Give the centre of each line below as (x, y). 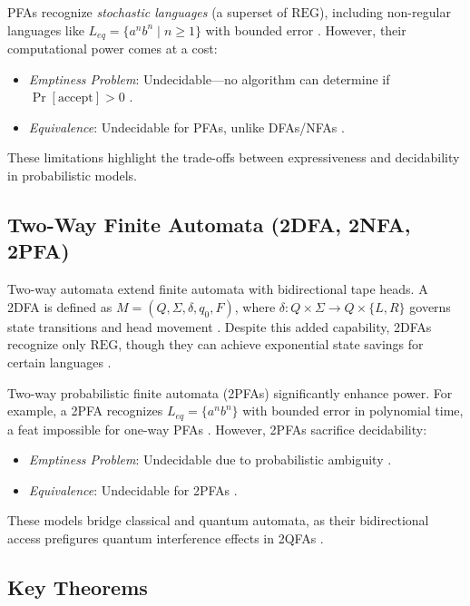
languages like (46, 29)
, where (255, 306)
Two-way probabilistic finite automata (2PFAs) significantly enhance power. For (230, 392)
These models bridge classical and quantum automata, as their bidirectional (218, 520)
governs (430, 306)
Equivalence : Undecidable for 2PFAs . (133, 489)
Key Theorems (78, 586)
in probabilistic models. (72, 176)
